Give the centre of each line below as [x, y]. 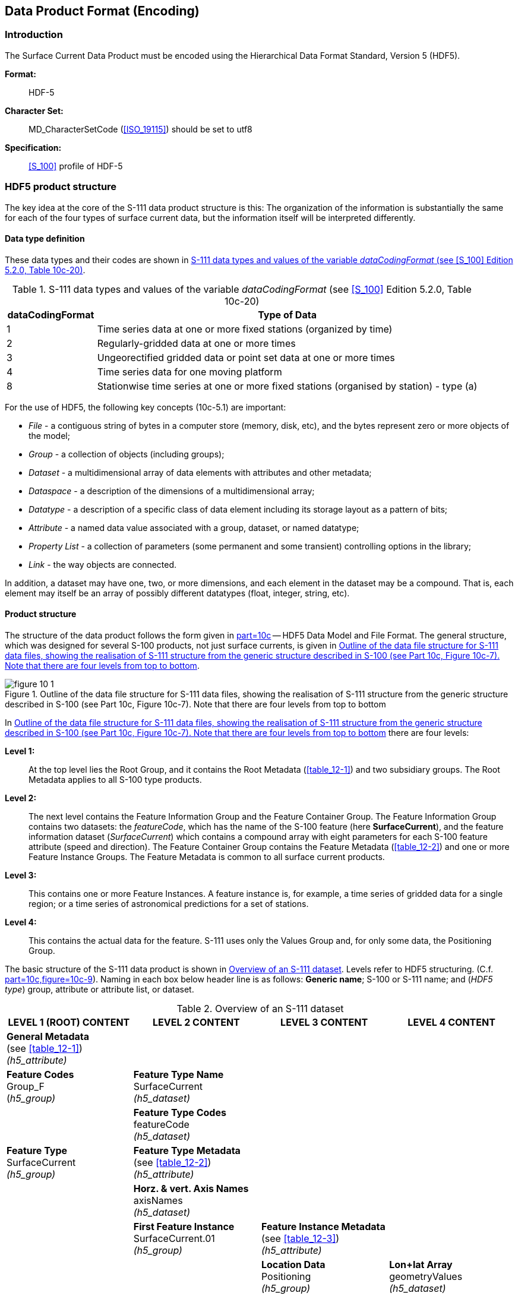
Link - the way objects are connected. [103, 564]
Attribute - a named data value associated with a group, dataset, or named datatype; [194, 527]
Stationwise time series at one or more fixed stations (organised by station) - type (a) [287, 386]
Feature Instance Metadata [323, 1226]
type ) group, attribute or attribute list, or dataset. [100, 989]
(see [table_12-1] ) [45, 1048]
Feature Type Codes [180, 1112]
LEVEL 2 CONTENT [196, 1022]
